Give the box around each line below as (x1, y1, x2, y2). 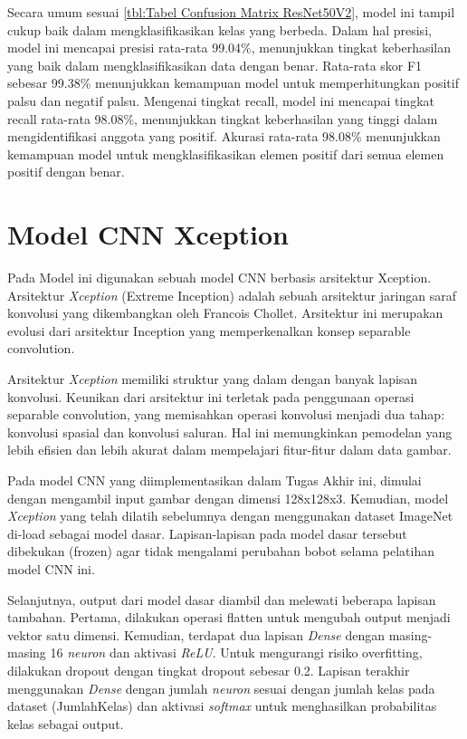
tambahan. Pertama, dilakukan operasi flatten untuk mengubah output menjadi (7, 608, 451, 627)
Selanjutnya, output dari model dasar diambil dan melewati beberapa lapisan (7, 590, 436, 609)
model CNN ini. (7, 559, 95, 578)
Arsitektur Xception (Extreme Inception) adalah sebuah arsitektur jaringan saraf (7, 285, 456, 304)
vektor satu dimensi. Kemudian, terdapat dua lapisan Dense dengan (7, 625, 385, 644)
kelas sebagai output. (7, 714, 124, 733)
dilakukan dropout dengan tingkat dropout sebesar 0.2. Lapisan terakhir (7, 660, 410, 679)
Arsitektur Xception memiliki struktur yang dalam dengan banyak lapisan (7, 369, 418, 389)
